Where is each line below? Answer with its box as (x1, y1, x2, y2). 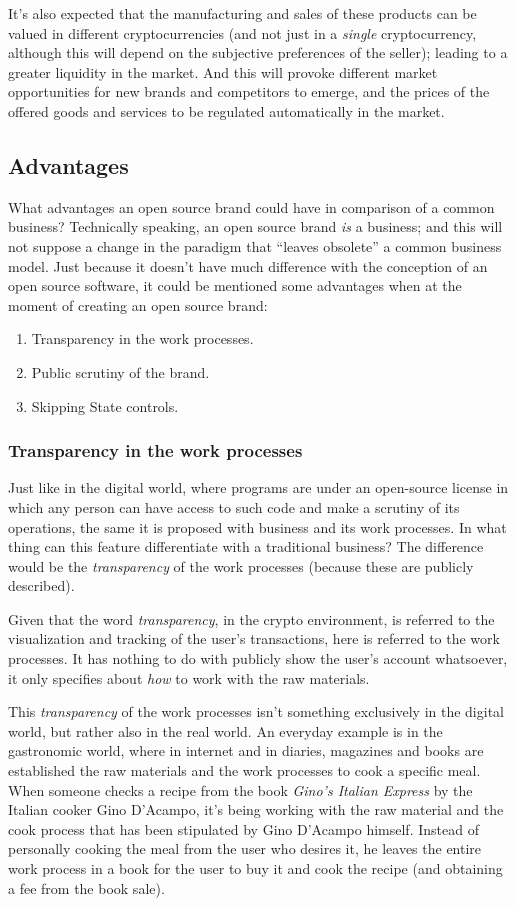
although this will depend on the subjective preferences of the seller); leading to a (8, 42, 508, 63)
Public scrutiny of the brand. (31, 361, 210, 382)
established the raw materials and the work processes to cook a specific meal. (8, 760, 481, 781)
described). (8, 575, 75, 596)
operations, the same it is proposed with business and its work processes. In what (8, 516, 507, 537)
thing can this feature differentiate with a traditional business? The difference (8, 536, 484, 557)
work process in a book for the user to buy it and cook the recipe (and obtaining (8, 858, 503, 879)
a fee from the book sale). (8, 877, 165, 898)
